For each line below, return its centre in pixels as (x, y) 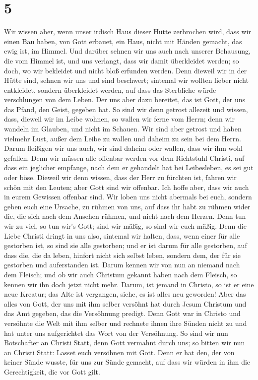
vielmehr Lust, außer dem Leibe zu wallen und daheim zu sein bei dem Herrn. (123, 138)
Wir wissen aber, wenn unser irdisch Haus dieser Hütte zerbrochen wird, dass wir (128, 32)
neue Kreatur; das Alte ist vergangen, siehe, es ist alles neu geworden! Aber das (125, 294)
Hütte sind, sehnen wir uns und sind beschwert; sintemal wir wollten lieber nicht (126, 80)
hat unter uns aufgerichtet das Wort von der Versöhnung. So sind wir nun (116, 333)
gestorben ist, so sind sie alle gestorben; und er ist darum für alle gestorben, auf (126, 245)
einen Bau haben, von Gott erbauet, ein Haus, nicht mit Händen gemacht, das (123, 41)
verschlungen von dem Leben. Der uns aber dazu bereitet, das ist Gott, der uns (125, 99)
